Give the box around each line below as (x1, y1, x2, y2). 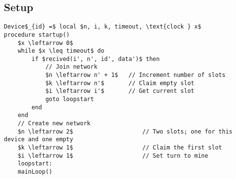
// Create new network (17, 120, 90, 127)
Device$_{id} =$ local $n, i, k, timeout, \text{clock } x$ (4, 23, 202, 30)
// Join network (45, 63, 98, 71)
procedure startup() (4, 31, 70, 38)
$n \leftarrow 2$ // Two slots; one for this (17, 128, 233, 135)
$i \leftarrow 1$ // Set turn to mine (17, 152, 208, 159)
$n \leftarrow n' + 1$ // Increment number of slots (45, 72, 226, 79)
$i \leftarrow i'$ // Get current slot (45, 88, 194, 95)
